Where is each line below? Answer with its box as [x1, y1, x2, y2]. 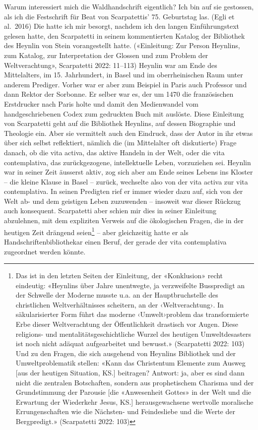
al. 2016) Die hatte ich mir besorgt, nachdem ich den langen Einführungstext [4, 21, 239, 31]
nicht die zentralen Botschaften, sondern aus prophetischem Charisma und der [15, 377, 254, 387]
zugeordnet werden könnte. [4, 246, 86, 256]
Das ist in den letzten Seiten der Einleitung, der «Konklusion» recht [15, 270, 223, 281]
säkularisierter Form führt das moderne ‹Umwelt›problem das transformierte [15, 309, 249, 319]
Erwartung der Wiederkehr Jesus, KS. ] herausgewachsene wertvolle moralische [15, 396, 254, 407]
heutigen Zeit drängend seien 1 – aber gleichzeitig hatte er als [4, 225, 189, 237]
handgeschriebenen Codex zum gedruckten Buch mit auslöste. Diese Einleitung [4, 108, 244, 119]
